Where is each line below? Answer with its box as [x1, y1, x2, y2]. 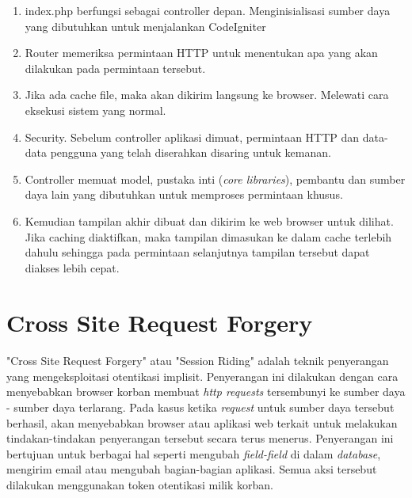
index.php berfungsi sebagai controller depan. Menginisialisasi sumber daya [25, 2, 391, 18]
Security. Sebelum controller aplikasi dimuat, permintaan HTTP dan [25, 128, 360, 145]
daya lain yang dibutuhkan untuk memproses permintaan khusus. [25, 186, 343, 203]
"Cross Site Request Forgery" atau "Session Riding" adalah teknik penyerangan [6, 352, 389, 369]
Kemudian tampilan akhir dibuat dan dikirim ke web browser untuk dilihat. [25, 212, 394, 229]
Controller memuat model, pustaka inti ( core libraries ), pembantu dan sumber [25, 170, 406, 187]
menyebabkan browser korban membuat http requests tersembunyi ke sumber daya [6, 383, 406, 400]
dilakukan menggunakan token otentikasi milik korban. [6, 477, 273, 493]
